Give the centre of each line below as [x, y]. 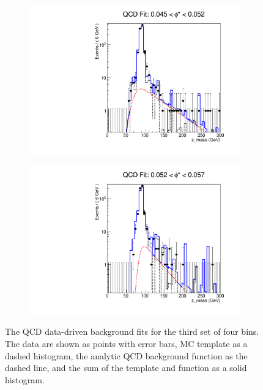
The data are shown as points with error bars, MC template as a [126, 343]
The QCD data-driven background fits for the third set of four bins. [132, 331]
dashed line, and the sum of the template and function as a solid [126, 368]
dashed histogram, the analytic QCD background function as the [126, 355]
